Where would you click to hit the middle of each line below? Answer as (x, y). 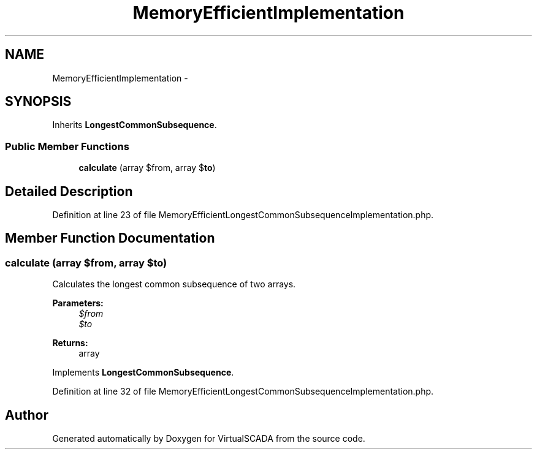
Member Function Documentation (110, 238)
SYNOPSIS (38, 102)
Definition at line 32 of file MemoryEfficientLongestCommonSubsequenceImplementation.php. (243, 392)
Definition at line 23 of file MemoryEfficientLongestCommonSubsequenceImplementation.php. (243, 215)
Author (27, 415)
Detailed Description (69, 191)
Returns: (70, 343)
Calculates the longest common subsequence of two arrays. (174, 284)
